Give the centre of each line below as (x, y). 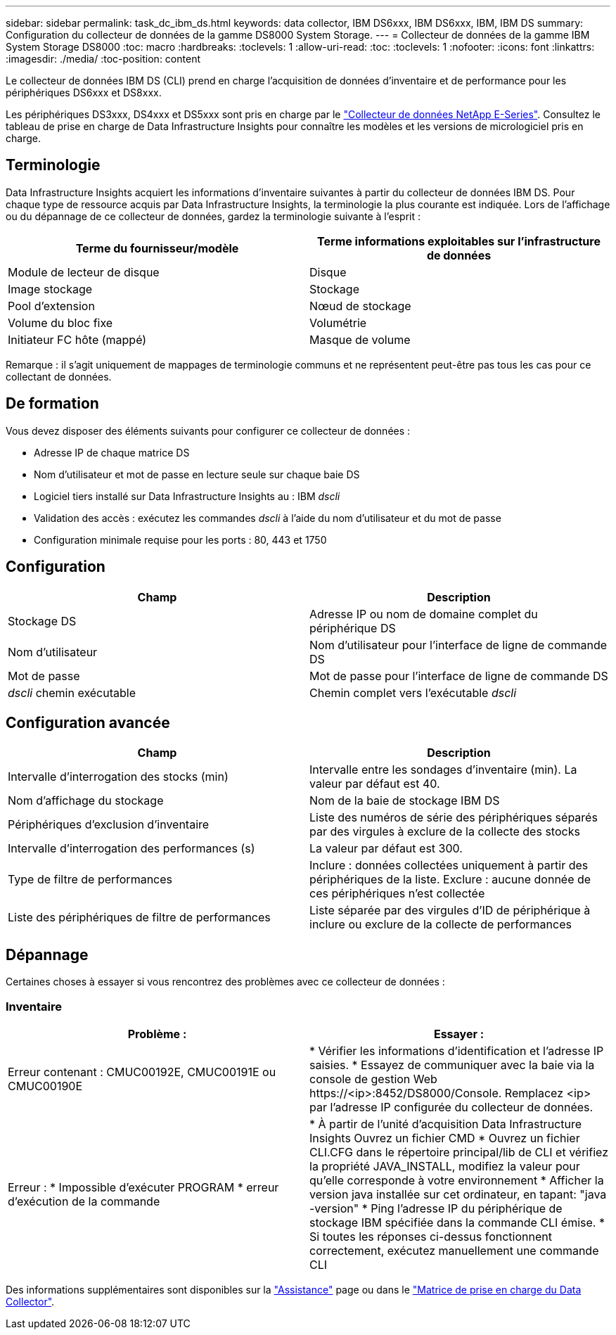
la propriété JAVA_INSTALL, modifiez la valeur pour (445, 1166)
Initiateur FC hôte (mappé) (77, 339)
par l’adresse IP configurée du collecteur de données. (451, 1107)
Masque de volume (360, 339)
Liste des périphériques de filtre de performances (139, 918)
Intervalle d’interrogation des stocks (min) (118, 777)
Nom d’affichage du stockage (86, 801)
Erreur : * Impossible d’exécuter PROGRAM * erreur (143, 1187)
